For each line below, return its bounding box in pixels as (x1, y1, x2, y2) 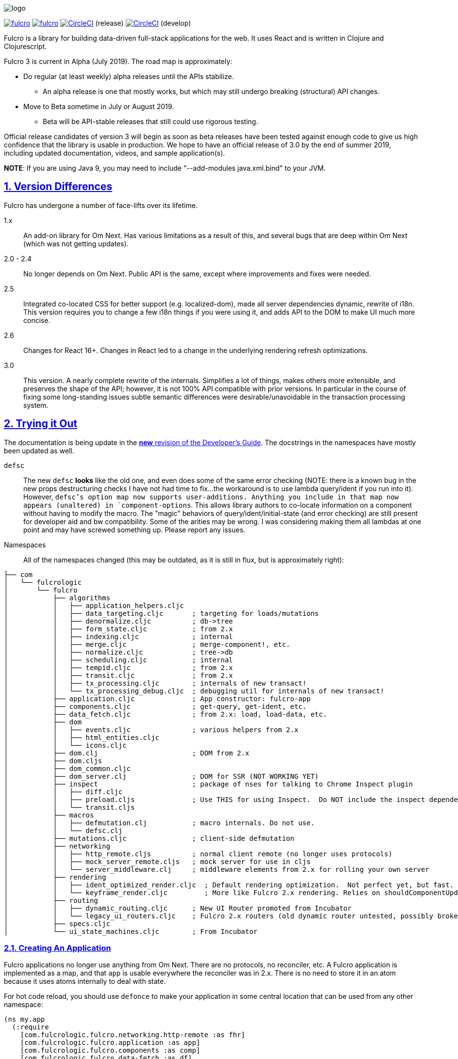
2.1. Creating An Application (4, 943, 111, 953)
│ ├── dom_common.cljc (4, 764, 131, 772)
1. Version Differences (4, 180, 113, 193)
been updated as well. (4, 446, 74, 455)
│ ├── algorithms (4, 594, 111, 602)
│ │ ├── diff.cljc (4, 787, 123, 796)
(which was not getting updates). (23, 239, 129, 248)
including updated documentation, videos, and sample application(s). (4, 149, 225, 157)
